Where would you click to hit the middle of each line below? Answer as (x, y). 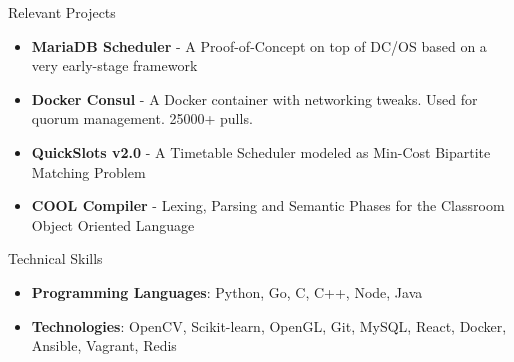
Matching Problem (88, 171)
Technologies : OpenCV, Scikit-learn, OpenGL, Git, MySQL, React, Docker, (269, 325)
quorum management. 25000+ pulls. (142, 118)
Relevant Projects (62, 12)
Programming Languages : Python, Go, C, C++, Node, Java (227, 291)
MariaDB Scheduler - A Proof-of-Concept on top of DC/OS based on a (259, 45)
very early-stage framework (114, 65)
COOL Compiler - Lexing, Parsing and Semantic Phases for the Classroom (268, 205)
